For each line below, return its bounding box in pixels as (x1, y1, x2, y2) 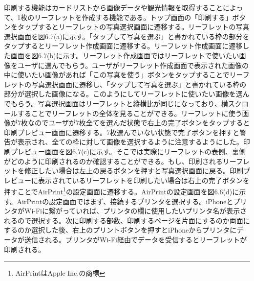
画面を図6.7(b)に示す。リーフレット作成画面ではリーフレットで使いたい (10, 50, 239, 60)
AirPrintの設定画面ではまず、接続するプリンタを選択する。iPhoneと (17, 196, 233, 206)
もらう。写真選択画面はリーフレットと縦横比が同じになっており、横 (10, 98, 228, 108)
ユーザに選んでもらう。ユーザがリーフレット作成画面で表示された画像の (17, 60, 249, 70)
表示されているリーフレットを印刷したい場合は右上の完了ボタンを (38, 175, 250, 185)
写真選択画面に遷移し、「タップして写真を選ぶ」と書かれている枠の (31, 79, 247, 89)
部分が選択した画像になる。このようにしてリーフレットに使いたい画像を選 (4, 89, 243, 99)
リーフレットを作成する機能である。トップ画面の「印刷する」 (34, 12, 233, 22)
